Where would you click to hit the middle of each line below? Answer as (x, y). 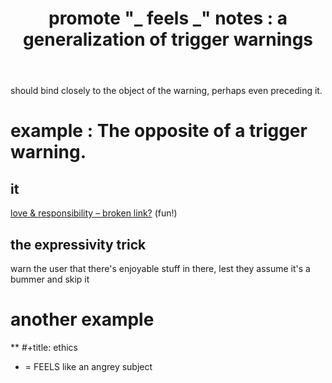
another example (82, 319)
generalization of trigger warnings (168, 39)
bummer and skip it (50, 279)
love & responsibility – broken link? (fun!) (94, 213)
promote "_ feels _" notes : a (168, 18)
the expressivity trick (78, 244)
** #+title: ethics (44, 347)
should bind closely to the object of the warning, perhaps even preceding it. (166, 91)
